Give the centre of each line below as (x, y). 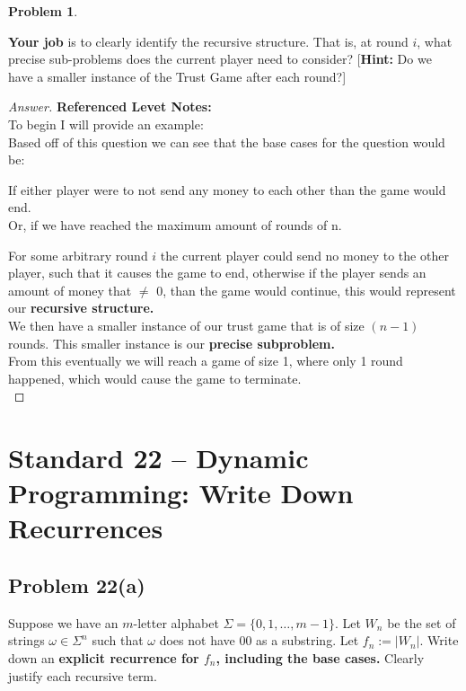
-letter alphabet (176, 622)
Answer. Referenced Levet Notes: (110, 106)
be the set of (422, 622)
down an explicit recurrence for (104, 658)
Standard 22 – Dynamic (158, 458)
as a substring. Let (308, 640)
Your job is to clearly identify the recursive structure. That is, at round (208, 41)
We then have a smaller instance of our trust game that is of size (186, 325)
